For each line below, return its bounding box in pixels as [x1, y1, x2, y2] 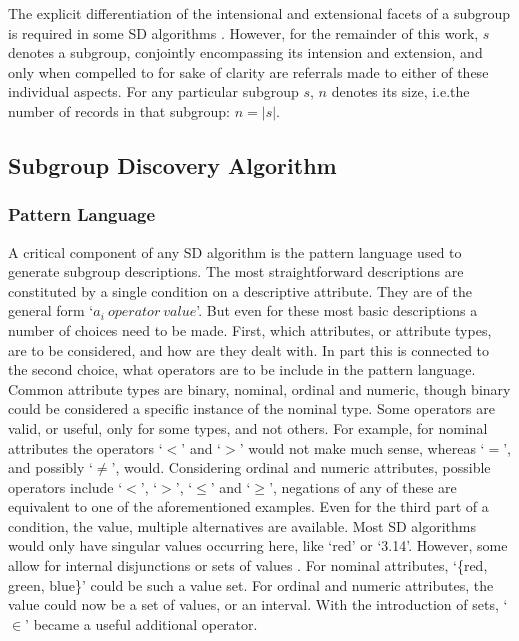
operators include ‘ [8, 476, 123, 497]
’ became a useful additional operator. [25, 613, 258, 634]
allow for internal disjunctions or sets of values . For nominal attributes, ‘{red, [8, 555, 488, 576]
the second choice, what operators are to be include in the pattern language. [8, 359, 476, 380]
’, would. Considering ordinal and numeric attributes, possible [111, 457, 491, 478]
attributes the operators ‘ [8, 437, 163, 458]
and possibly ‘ [8, 457, 93, 478]
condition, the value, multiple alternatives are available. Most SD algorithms [8, 515, 477, 536]
